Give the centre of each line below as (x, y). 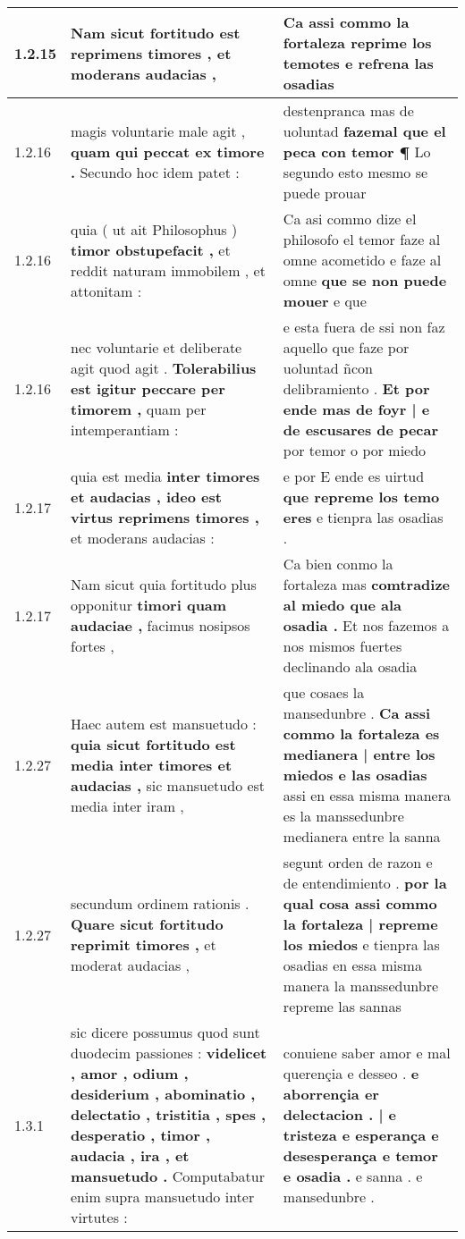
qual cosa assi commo (360, 903)
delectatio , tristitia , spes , (169, 1114)
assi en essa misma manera (367, 795)
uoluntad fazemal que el (364, 131)
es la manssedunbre (343, 816)
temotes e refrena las (358, 63)
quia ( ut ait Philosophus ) (154, 229)
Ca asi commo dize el (350, 219)
